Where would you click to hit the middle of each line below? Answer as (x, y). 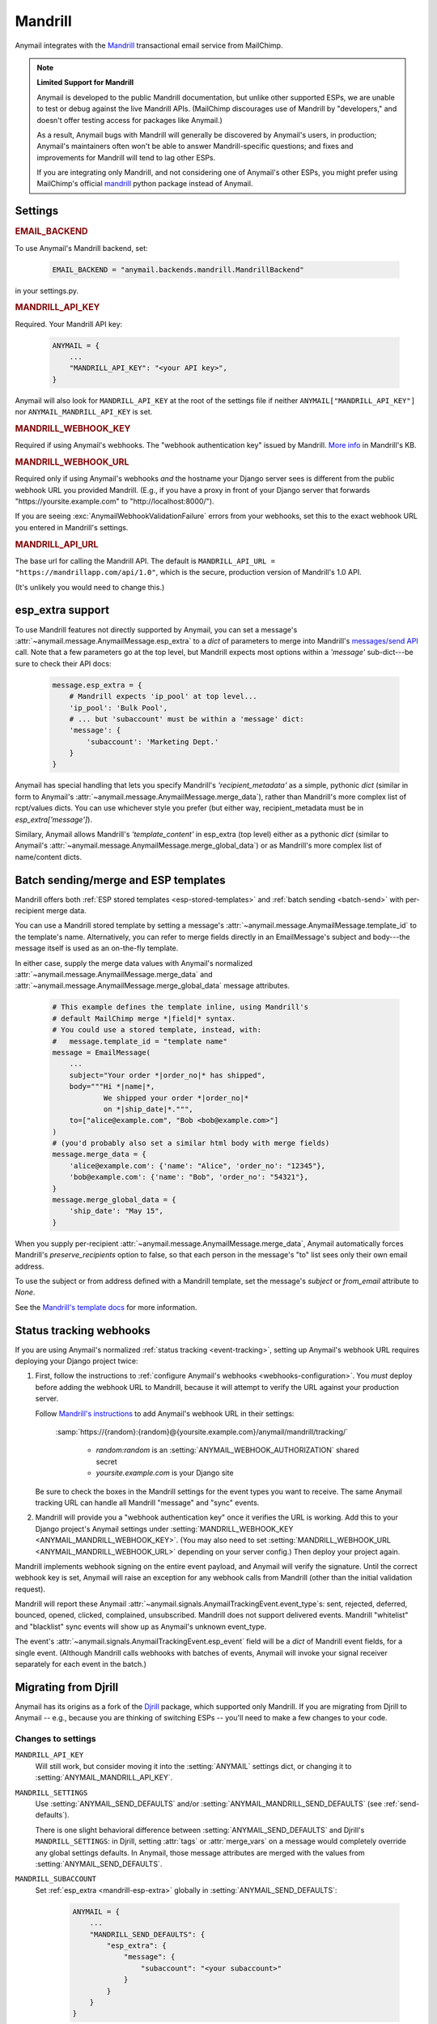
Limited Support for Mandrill (85, 83)
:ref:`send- (402, 1804)
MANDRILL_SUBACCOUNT (56, 1879)
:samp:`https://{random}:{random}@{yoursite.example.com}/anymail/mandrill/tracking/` (202, 1432)
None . (25, 1292)
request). (30, 1589)
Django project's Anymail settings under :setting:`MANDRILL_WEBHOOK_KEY (164, 1529)
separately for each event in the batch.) (81, 1665)
